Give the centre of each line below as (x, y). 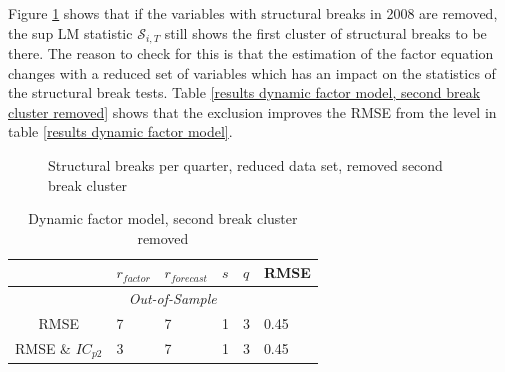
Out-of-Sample (172, 298)
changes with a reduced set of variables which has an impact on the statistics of (252, 72)
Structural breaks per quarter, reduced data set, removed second (245, 165)
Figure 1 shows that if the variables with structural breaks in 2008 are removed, (253, 13)
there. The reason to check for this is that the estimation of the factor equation (251, 53)
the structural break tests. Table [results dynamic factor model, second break (244, 92)
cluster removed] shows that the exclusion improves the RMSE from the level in (252, 111)
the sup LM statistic (70, 32)
